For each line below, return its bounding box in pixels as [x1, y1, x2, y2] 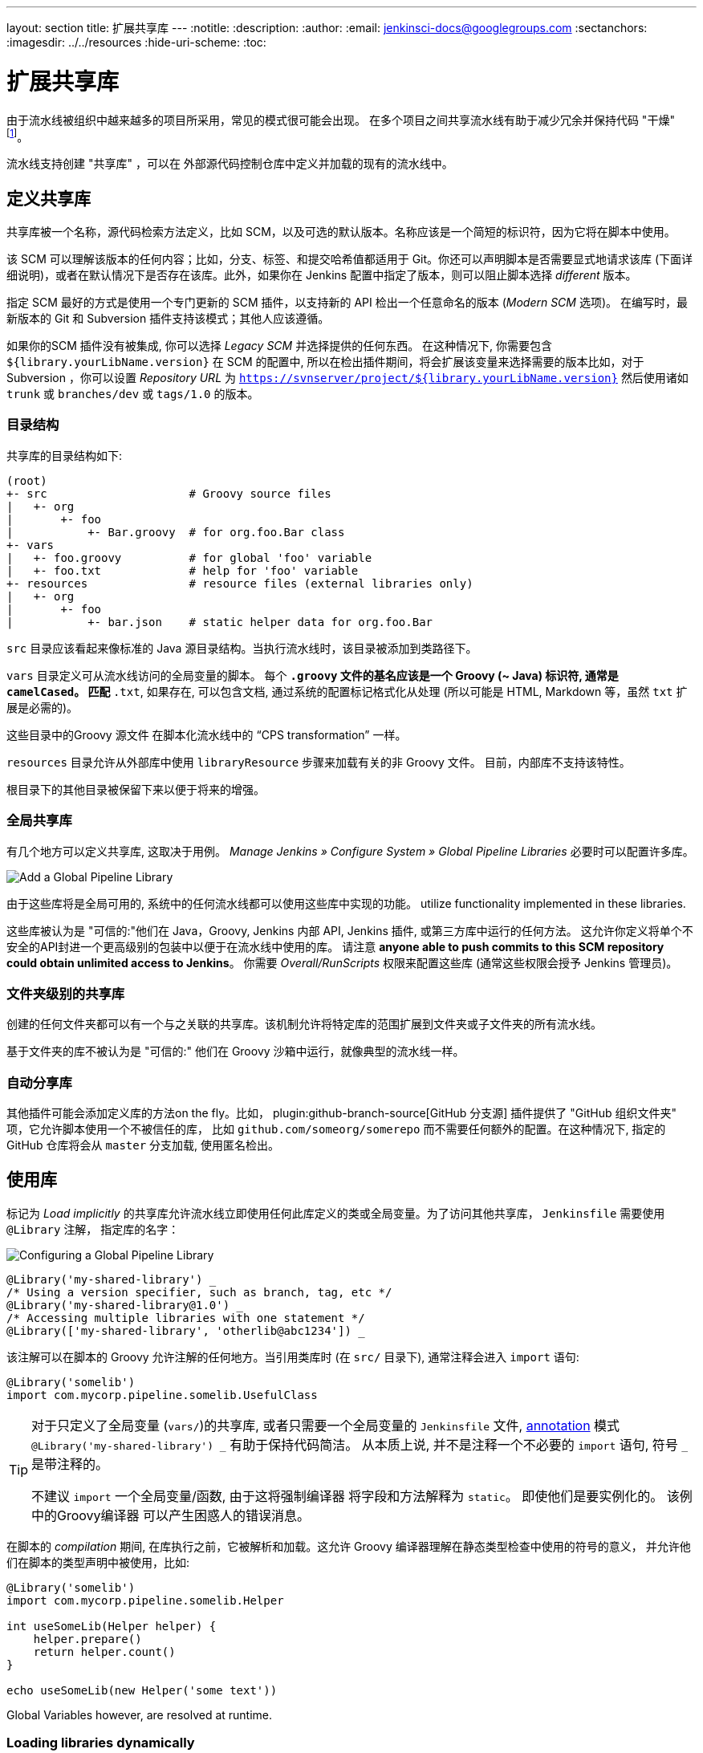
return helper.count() [33, 1645, 176, 1658]
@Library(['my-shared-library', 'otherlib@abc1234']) [6, 1324, 351, 1337]
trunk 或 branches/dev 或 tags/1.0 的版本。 [6, 387, 259, 401]
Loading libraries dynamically [6, 1735, 195, 1751]
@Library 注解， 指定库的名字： [6, 1222, 180, 1236]
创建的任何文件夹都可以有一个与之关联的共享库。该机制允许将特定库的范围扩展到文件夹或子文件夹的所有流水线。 [6, 1017, 602, 1031]
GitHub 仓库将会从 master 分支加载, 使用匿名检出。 [6, 1138, 280, 1152]
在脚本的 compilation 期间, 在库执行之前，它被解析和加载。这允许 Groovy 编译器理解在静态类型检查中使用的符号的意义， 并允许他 [6, 1539, 691, 1553]
